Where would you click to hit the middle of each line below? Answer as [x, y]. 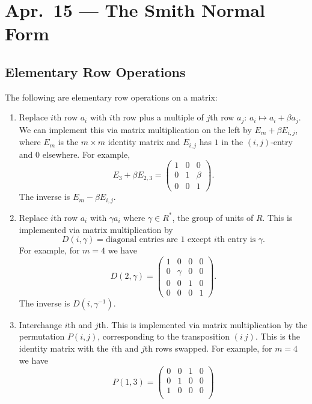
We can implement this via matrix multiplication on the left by [135, 129]
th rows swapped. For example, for [208, 348]
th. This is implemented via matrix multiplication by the [203, 324]
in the [232, 142]
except [200, 240]
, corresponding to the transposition [164, 336]
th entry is [236, 240]
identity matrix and [144, 142]
